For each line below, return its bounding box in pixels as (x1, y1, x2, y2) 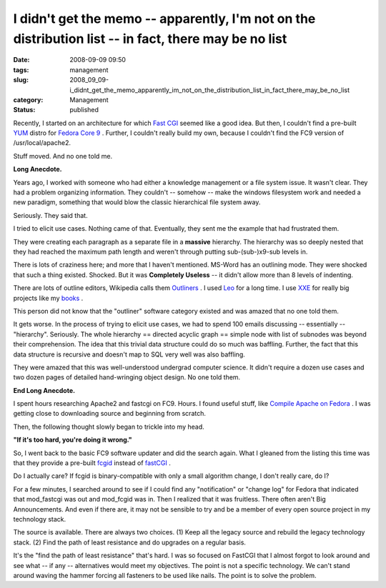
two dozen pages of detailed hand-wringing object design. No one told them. (13, 373, 241, 382)
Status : (13, 106, 36, 114)
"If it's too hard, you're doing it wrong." (13, 436, 132, 444)
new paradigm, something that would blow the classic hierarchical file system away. (13, 198, 261, 206)
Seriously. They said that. (13, 211, 89, 219)
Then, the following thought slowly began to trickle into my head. (13, 422, 205, 431)
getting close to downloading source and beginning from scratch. (13, 409, 207, 418)
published (69, 106, 99, 114)
